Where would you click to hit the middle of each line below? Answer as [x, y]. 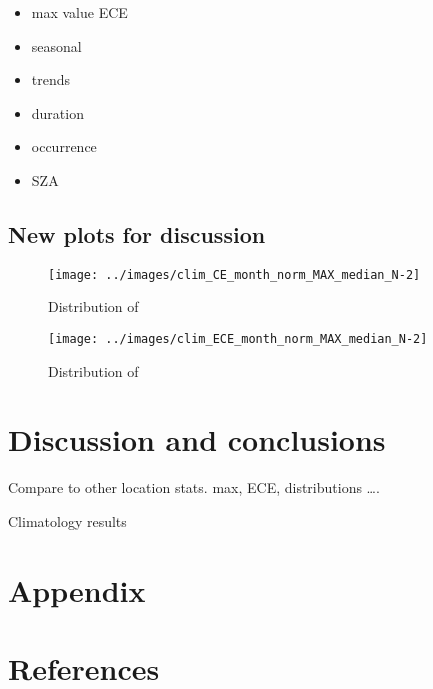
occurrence [64, 146]
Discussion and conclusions [197, 439]
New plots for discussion [137, 233]
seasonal [56, 45]
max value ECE [79, 12]
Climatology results [67, 520]
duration [57, 112]
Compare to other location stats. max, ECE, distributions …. [194, 487]
